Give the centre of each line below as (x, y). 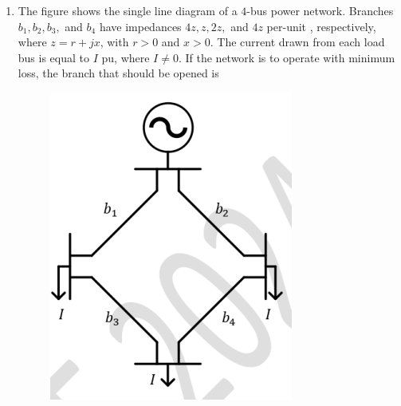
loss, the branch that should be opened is (118, 73)
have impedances (140, 26)
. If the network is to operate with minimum (287, 57)
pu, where (126, 57)
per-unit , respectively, (321, 26)
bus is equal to (54, 57)
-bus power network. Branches (320, 10)
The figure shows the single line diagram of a (128, 10)
